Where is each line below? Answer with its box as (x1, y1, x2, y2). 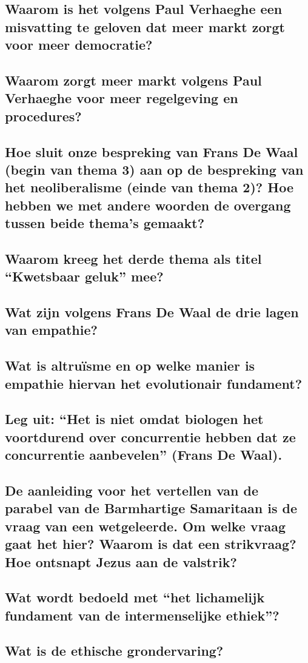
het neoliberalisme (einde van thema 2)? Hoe (5, 178, 293, 197)
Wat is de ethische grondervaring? (5, 641, 224, 660)
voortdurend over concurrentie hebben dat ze (5, 427, 296, 446)
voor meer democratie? (5, 35, 153, 54)
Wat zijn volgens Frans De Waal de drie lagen (5, 303, 299, 321)
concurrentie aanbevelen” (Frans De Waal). (5, 445, 283, 464)
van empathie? (5, 320, 98, 339)
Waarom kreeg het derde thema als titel (5, 249, 262, 268)
